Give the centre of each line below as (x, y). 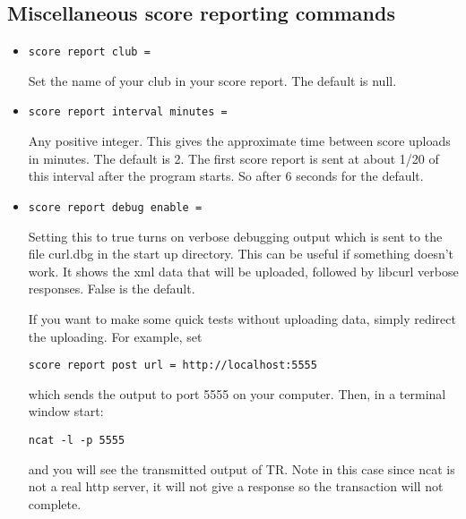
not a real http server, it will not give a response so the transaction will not (236, 486)
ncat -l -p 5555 (77, 440)
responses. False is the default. (112, 289)
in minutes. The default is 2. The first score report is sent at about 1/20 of (233, 158)
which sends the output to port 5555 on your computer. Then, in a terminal (237, 393)
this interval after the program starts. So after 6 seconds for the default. (226, 176)
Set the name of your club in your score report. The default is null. (212, 80)
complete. (55, 503)
